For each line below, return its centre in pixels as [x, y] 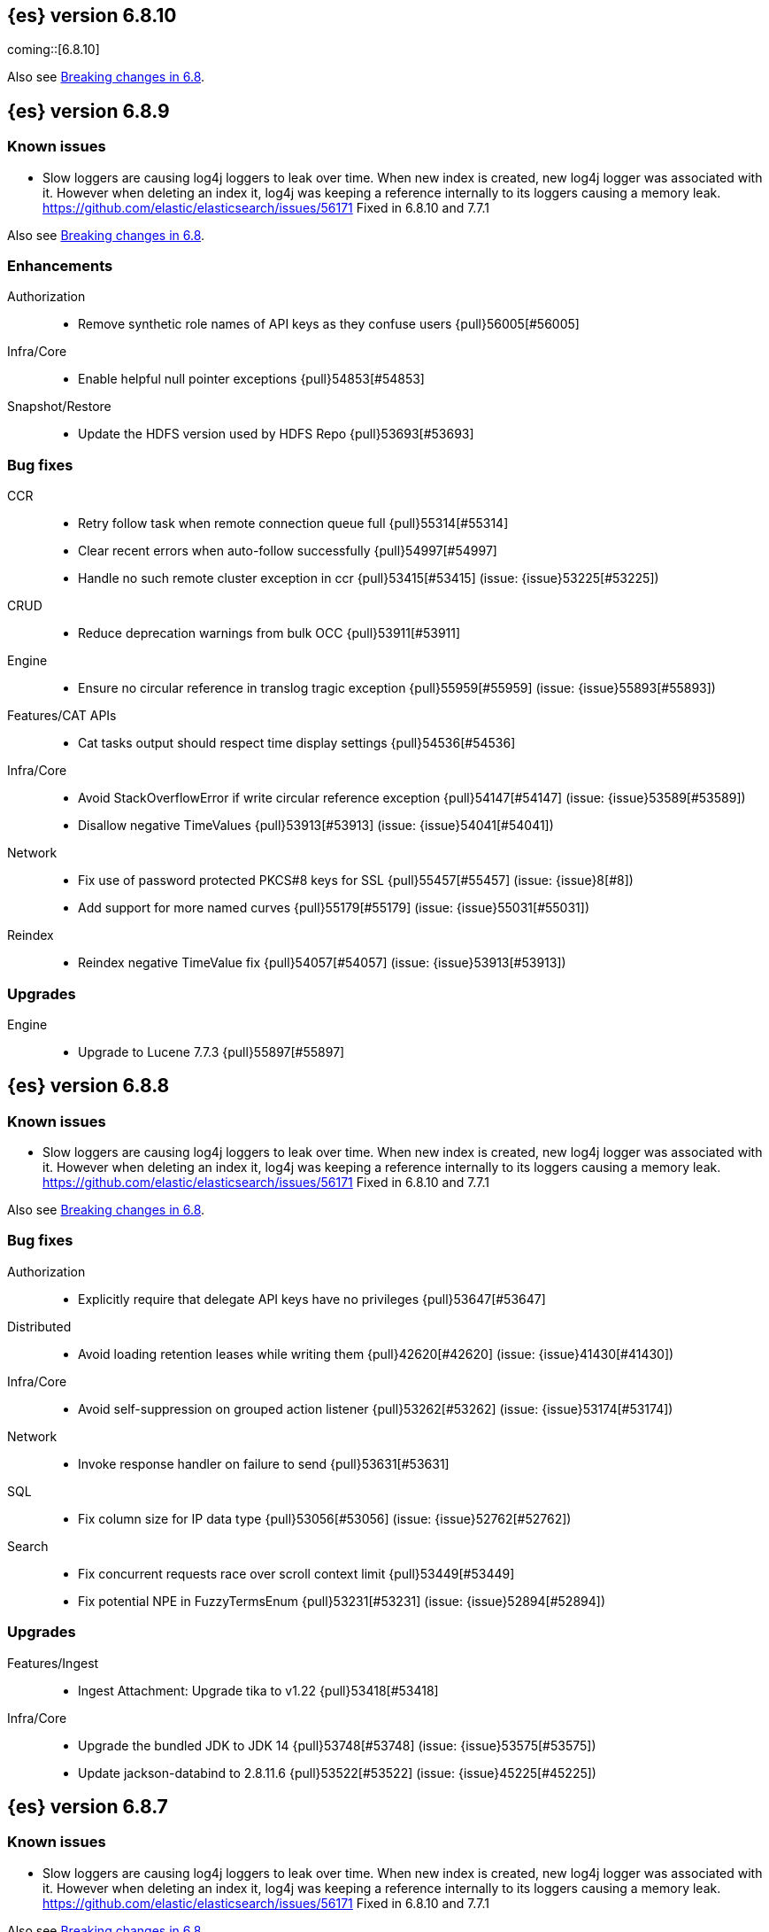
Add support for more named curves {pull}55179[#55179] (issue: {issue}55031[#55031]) [334, 908]
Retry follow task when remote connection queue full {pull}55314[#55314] [293, 524]
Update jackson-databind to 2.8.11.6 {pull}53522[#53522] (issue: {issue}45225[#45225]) [337, 1773]
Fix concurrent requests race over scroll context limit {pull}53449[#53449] [296, 1573]
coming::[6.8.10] [54, 50]
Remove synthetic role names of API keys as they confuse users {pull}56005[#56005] [329, 324]
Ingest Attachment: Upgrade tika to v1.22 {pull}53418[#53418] [258, 1690]
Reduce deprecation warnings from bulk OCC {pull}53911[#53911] [269, 633]
